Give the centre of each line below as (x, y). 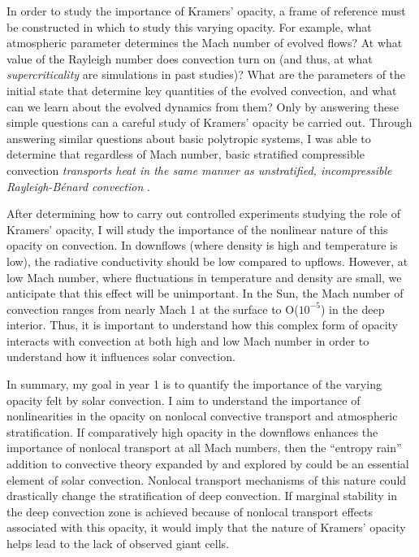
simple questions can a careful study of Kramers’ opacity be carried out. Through (209, 122)
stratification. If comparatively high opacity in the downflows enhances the (192, 431)
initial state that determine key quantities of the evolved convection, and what (202, 90)
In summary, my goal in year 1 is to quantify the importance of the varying (194, 384)
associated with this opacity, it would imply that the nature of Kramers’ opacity (206, 527)
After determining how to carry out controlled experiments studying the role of (204, 213)
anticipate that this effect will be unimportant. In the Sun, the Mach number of (205, 293)
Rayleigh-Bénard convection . (78, 186)
